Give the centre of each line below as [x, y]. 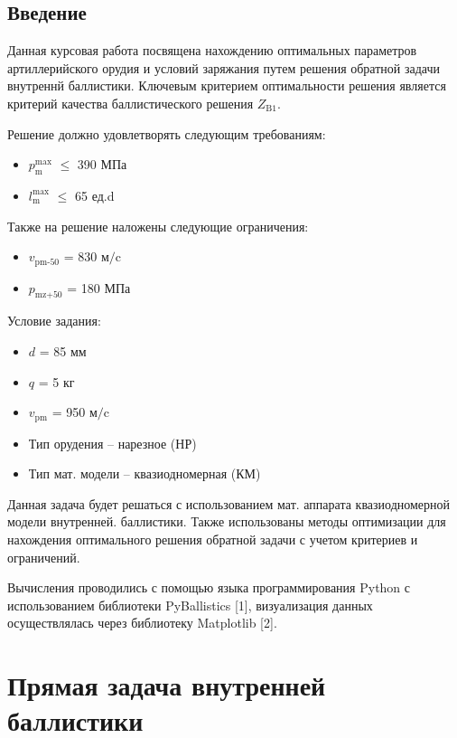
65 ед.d [94, 195]
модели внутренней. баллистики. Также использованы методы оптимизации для [227, 521]
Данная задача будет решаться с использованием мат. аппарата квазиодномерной [229, 503]
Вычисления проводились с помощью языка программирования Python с [209, 587]
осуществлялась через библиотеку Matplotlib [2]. [142, 623]
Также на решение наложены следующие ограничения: [158, 226]
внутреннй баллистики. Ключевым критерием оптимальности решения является [227, 85]
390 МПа [102, 164]
